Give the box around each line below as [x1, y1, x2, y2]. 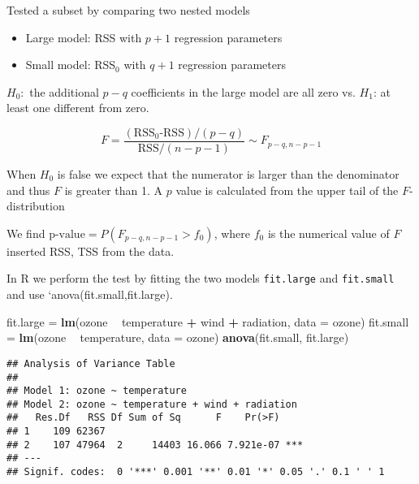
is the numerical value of [267, 224, 390, 241]
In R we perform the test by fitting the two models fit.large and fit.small [6, 270, 395, 287]
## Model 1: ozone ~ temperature [6, 385, 187, 397]
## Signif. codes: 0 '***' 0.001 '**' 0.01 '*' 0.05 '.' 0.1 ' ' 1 [6, 466, 385, 478]
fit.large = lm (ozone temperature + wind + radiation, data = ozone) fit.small [6, 313, 409, 330]
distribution [6, 197, 65, 214]
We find [6, 224, 45, 241]
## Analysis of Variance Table [6, 357, 175, 369]
